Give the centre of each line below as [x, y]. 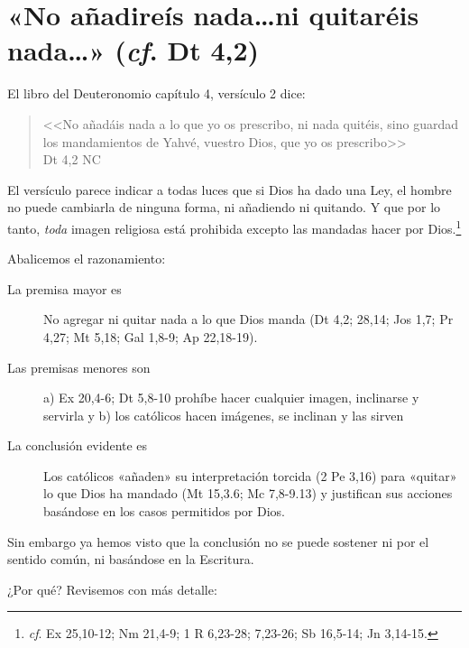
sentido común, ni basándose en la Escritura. [131, 559]
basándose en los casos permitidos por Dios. [164, 511]
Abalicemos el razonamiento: [87, 259]
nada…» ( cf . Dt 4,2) [133, 51]
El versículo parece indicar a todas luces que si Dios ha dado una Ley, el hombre [230, 189]
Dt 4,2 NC [72, 159]
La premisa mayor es [64, 288]
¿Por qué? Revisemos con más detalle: [112, 589]
